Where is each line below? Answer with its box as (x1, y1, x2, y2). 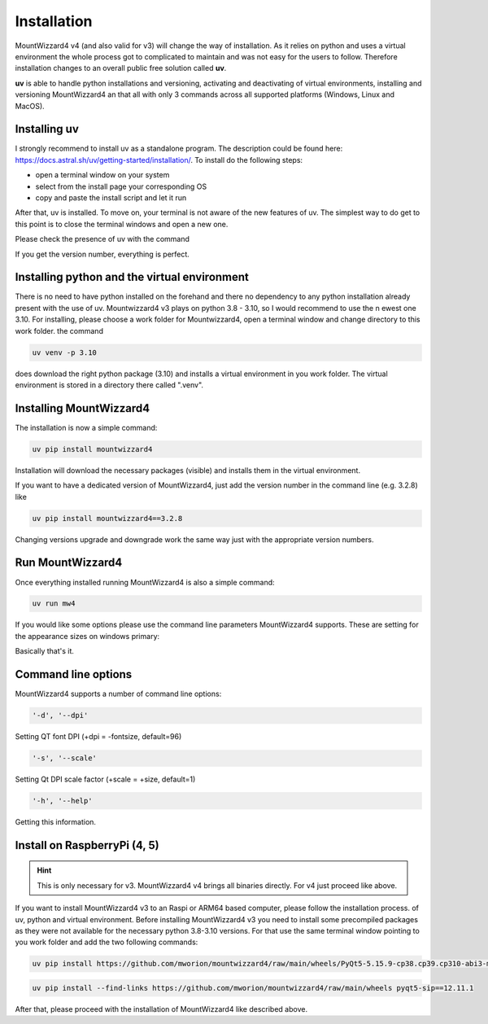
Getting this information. (15, 817, 97, 827)
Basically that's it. (15, 646, 75, 656)
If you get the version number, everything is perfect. (15, 249, 190, 259)
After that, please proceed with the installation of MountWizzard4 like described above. (15, 1004, 308, 1013)
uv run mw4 (32, 599, 76, 608)
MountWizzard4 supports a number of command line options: (15, 689, 222, 699)
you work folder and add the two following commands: (15, 937, 198, 947)
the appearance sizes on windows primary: (15, 631, 160, 641)
